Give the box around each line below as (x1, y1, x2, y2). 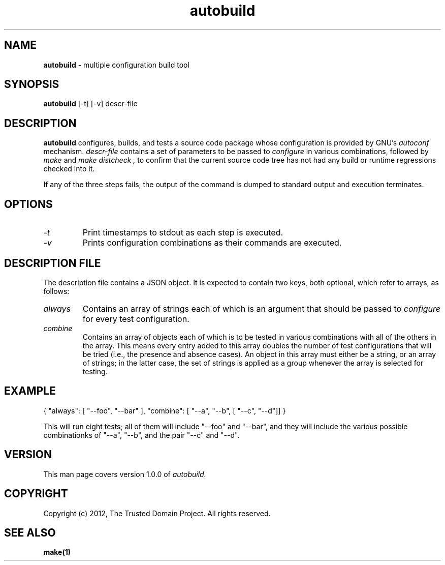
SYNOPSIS (4, 78, 59, 91)
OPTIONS (4, 197, 53, 211)
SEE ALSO (4, 526, 56, 539)
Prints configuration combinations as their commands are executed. (82, 237, 342, 248)
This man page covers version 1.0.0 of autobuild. (43, 469, 206, 479)
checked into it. (43, 164, 95, 173)
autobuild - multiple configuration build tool (43, 60, 189, 69)
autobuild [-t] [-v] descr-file (43, 99, 138, 108)
